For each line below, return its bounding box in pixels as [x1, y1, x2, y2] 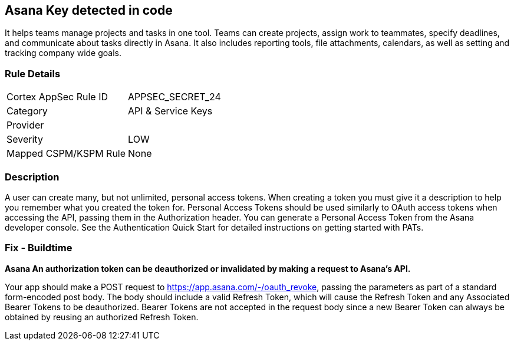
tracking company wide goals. [5, 48, 121, 58]
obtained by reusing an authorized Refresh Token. [5, 311, 199, 322]
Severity [6, 133, 43, 146]
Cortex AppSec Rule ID [6, 91, 108, 103]
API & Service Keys [128, 105, 213, 117]
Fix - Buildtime [5, 242, 73, 254]
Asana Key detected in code [5, 3, 173, 18]
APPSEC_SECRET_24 [128, 91, 221, 103]
